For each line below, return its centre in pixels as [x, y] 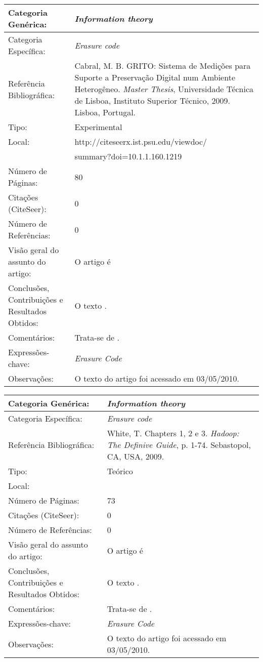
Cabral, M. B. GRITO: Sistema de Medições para [163, 66]
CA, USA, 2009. [136, 456]
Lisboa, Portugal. [105, 112]
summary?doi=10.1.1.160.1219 [128, 156]
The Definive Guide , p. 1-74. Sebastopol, [179, 445]
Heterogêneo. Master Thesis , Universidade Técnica [164, 89]
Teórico [120, 471]
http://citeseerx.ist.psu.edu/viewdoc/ [141, 141]
